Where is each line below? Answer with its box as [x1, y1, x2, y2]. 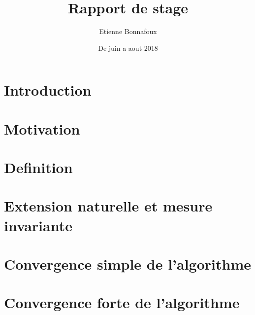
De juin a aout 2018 [98, 42, 158, 53]
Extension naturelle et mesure [4, 196, 213, 216]
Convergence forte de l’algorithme [4, 292, 240, 313]
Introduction [4, 80, 92, 100]
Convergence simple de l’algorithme [4, 254, 252, 274]
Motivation [4, 118, 80, 139]
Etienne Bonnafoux [99, 26, 157, 36]
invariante [4, 215, 72, 235]
